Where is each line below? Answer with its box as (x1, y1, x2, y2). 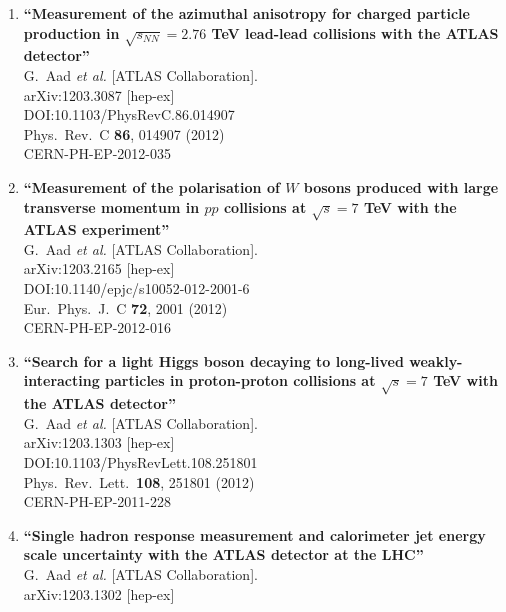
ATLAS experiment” (23, 219, 170, 240)
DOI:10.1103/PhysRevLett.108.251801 (23, 451, 258, 472)
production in (23, 22, 120, 43)
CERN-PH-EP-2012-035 (23, 143, 171, 164)
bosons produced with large (303, 176, 499, 197)
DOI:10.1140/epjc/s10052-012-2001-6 (23, 278, 250, 299)
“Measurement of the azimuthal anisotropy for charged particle (23, 3, 470, 23)
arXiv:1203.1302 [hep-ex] (23, 583, 175, 604)
